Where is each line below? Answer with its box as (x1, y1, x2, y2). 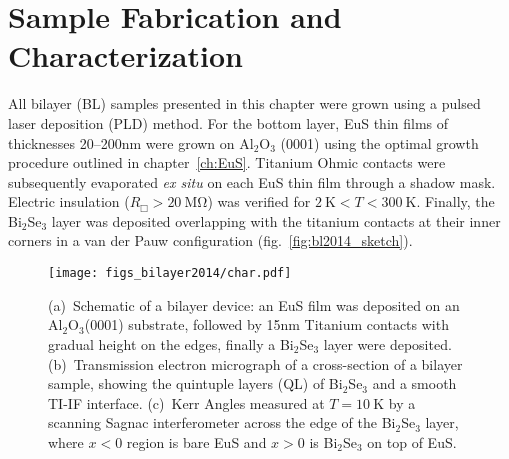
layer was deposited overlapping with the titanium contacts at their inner (51, 210, 501, 231)
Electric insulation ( (8, 191, 130, 212)
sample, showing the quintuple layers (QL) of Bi (48, 373, 343, 394)
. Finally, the (416, 191, 495, 212)
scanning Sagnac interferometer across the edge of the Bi (48, 412, 396, 433)
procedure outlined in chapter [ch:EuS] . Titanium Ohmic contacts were (8, 152, 446, 173)
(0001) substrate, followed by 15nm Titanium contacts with (84, 314, 449, 335)
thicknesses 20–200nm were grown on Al (8, 132, 254, 153)
